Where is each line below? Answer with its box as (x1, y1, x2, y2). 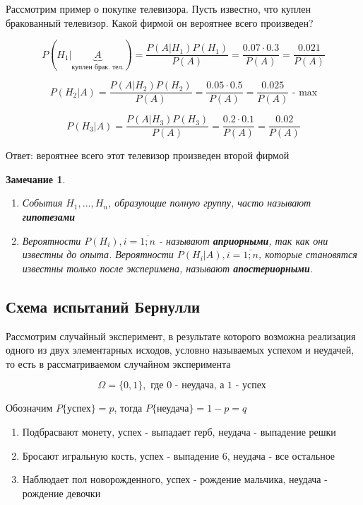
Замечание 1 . (6, 171, 66, 186)
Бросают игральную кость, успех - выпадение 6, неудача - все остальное (22, 448, 335, 463)
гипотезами (22, 209, 76, 224)
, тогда (114, 400, 143, 415)
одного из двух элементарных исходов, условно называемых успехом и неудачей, (6, 342, 355, 357)
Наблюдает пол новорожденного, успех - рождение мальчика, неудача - (22, 472, 328, 487)
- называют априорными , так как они (158, 233, 328, 248)
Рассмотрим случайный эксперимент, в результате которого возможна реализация (6, 328, 356, 343)
